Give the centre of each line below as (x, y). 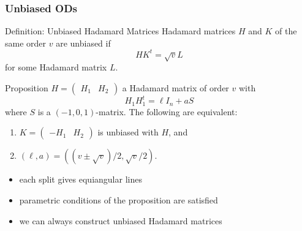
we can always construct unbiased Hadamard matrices (121, 220)
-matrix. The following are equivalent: (167, 111)
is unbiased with (128, 132)
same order (26, 43)
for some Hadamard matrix (56, 67)
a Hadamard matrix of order (176, 87)
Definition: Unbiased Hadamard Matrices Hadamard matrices (120, 31)
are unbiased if (83, 43)
